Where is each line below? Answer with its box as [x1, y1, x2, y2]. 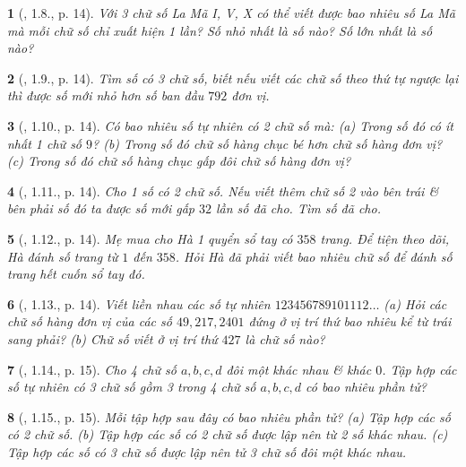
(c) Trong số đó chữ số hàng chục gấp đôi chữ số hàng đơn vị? [7, 151, 351, 170]
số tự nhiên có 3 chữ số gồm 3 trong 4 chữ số [7, 377, 256, 396]
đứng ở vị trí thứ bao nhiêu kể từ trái [248, 312, 452, 331]
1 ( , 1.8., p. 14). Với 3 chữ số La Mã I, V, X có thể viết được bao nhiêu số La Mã [7, 4, 455, 22]
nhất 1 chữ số [7, 134, 82, 152]
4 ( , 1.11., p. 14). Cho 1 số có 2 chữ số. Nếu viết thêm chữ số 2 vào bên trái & [7, 181, 439, 200]
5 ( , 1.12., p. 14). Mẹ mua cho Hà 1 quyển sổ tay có [7, 229, 293, 247]
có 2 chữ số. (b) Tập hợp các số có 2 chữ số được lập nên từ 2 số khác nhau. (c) [7, 425, 448, 444]
